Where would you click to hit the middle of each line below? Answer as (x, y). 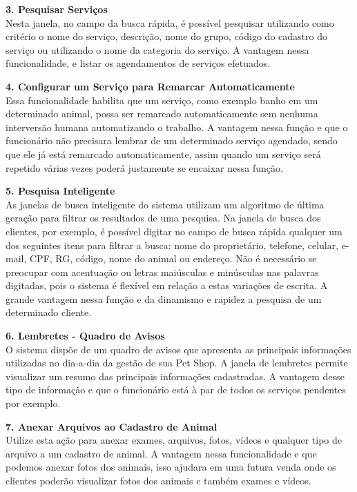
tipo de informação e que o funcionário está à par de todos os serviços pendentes (176, 390)
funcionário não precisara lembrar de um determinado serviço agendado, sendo (172, 140)
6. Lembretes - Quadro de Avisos (85, 336)
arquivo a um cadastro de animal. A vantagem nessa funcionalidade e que (161, 453)
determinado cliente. (49, 312)
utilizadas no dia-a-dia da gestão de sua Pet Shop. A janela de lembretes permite (177, 363)
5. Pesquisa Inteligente (60, 191)
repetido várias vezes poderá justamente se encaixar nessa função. (144, 167)
